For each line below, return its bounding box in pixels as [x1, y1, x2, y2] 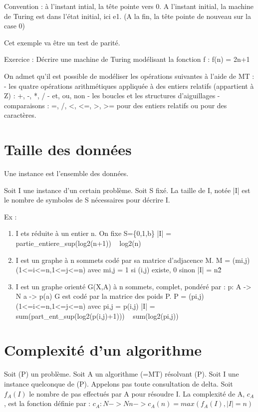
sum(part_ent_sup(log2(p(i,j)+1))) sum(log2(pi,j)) [15, 310, 179, 321]
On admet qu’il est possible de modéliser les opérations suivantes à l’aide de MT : [4, 70, 255, 81]
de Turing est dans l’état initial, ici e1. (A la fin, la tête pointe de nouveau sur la [4, 10, 251, 21]
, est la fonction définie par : [4, 398, 91, 409]
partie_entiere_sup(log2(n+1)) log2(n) [15, 238, 141, 248]
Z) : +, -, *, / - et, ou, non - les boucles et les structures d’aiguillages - [4, 90, 220, 101]
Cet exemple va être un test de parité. [4, 37, 120, 47]
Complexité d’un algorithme [4, 340, 202, 360]
